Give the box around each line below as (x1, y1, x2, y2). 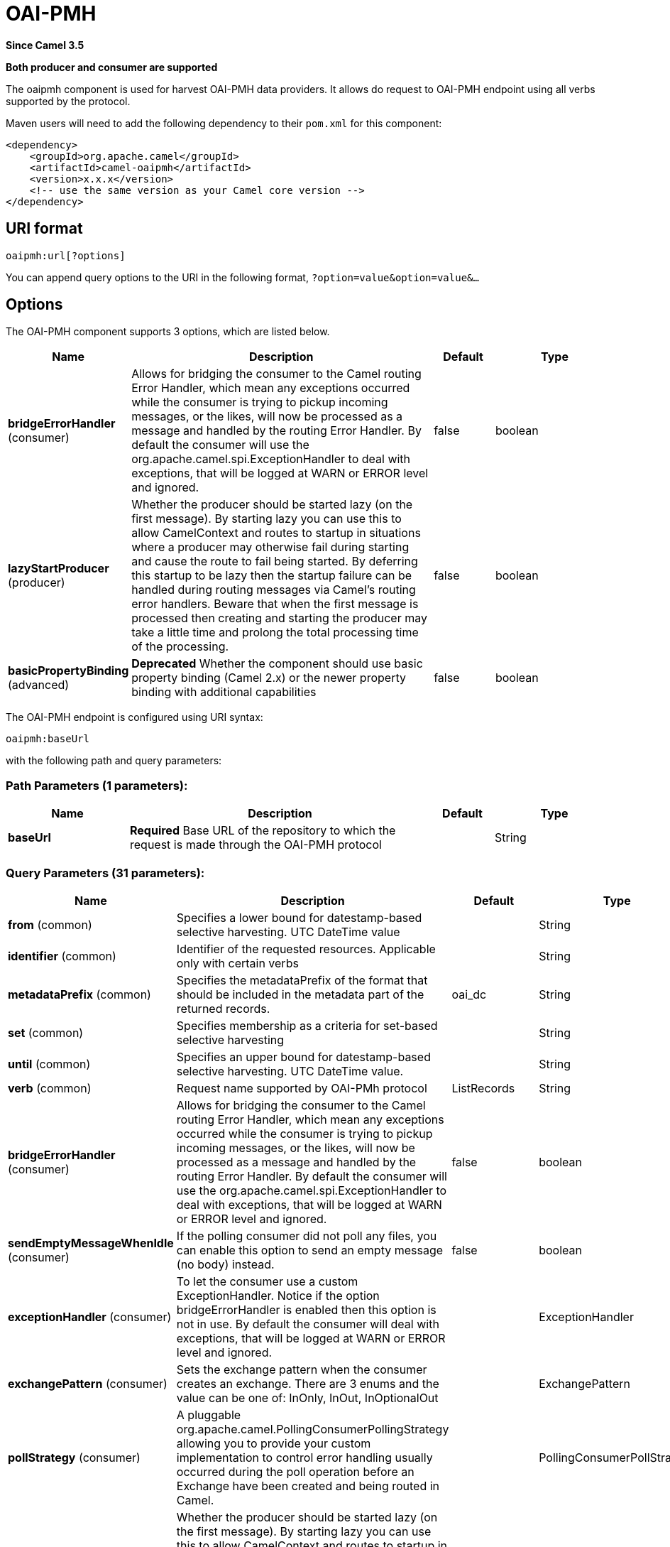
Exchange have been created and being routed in (176, 1478, 440, 1493)
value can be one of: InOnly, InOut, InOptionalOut (176, 1390, 439, 1405)
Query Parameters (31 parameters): (6, 865, 205, 880)
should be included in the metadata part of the (176, 987, 424, 1002)
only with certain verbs (176, 955, 299, 970)
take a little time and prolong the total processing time (131, 625, 419, 640)
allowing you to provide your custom (176, 1435, 371, 1450)
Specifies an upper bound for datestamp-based (176, 1049, 431, 1064)
